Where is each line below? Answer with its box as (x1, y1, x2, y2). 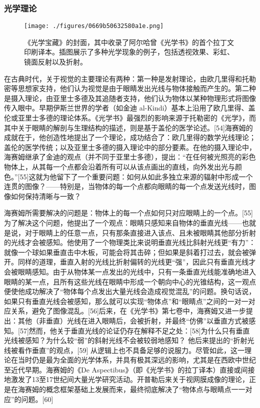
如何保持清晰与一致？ (10, 190, 81, 201)
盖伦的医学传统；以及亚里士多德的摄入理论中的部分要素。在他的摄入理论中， (4, 141, 256, 152)
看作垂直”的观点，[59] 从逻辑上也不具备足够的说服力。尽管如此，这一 (17, 344, 245, 355)
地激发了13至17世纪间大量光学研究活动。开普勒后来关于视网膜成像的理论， (4, 374, 249, 384)
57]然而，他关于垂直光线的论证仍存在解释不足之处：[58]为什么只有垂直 (19, 325, 250, 335)
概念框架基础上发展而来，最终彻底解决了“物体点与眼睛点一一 (45, 384, 245, 394)
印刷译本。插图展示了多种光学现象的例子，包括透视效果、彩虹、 (24, 46, 234, 57)
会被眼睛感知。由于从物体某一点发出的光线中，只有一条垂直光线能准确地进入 (4, 266, 256, 276)
